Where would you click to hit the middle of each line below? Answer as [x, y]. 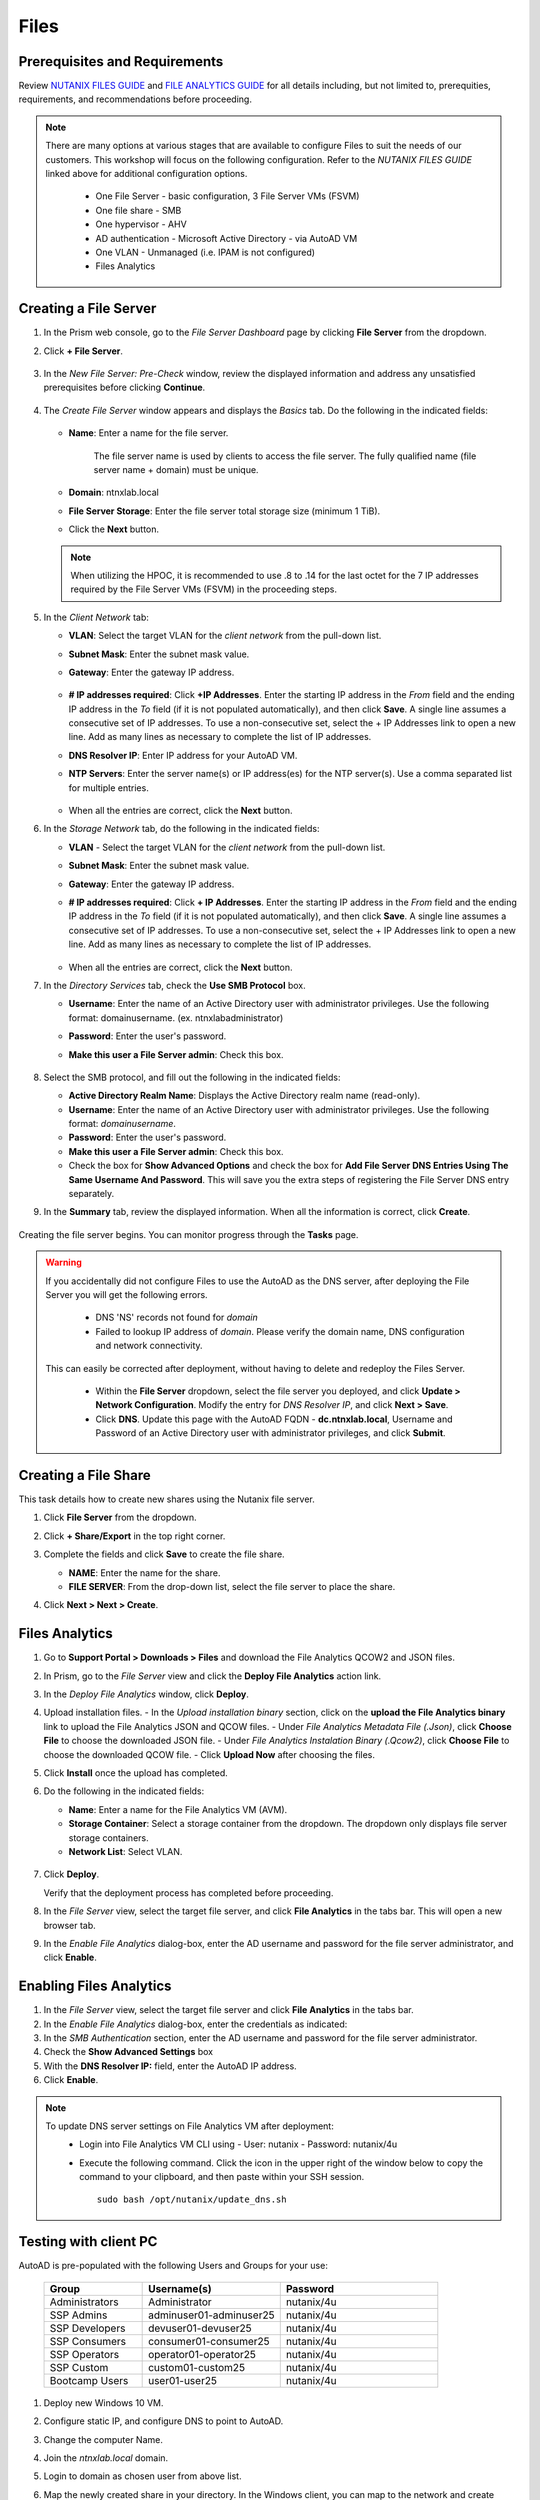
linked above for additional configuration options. [146, 174]
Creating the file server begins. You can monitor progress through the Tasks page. [188, 1234]
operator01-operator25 [202, 2354]
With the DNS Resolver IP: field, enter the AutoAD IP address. [170, 2066]
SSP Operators [84, 2354]
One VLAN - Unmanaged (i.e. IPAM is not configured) [205, 252]
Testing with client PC [88, 2241]
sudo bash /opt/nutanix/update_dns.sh [191, 2199]
